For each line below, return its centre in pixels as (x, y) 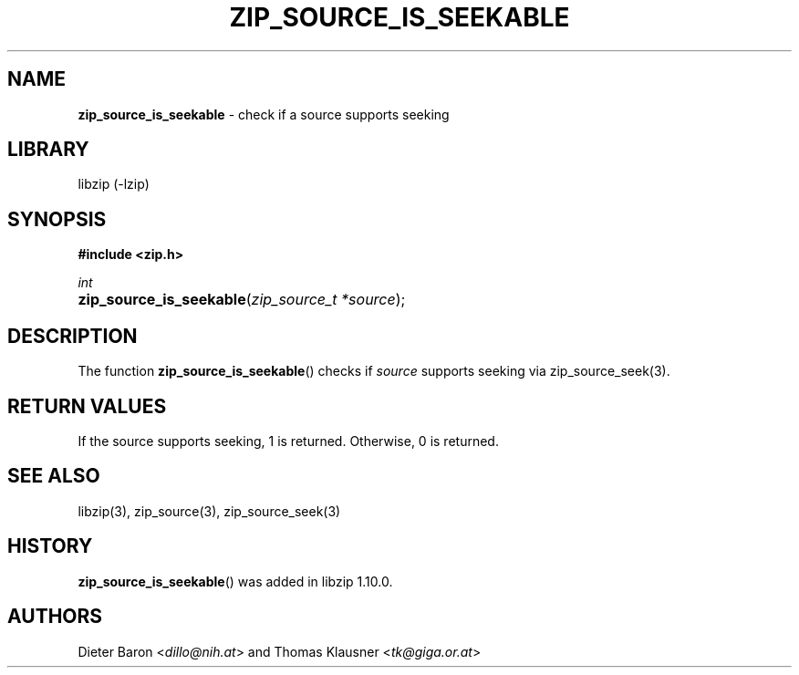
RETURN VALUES (87, 406)
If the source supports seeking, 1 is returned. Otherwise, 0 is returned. (288, 441)
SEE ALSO (54, 476)
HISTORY (50, 546)
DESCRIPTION (73, 336)
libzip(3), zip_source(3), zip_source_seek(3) (209, 511)
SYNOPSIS (57, 219)
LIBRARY (48, 150)
